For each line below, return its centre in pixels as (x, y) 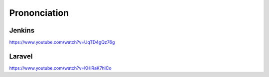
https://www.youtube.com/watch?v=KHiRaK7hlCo (60, 68)
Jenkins (22, 30)
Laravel (21, 56)
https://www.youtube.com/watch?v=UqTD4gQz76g (62, 42)
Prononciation (39, 13)
